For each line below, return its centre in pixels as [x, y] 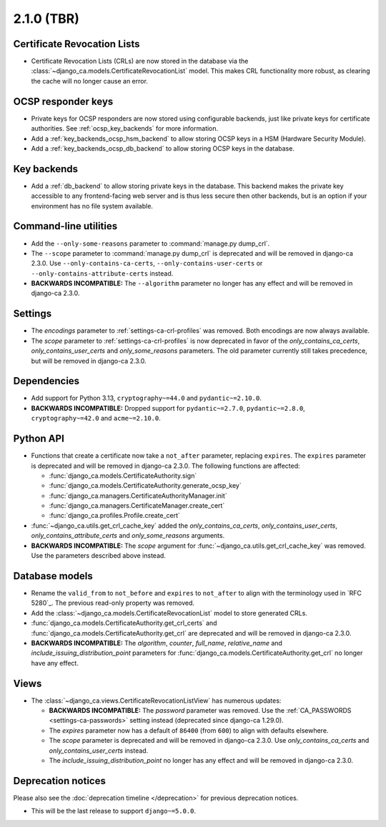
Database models [53, 576]
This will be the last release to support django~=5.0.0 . [114, 811]
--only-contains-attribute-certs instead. [102, 273]
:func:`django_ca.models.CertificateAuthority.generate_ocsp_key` [145, 486]
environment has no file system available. [92, 206]
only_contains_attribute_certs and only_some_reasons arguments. [128, 536]
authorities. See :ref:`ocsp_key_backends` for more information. [125, 129]
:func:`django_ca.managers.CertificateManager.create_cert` [137, 506]
